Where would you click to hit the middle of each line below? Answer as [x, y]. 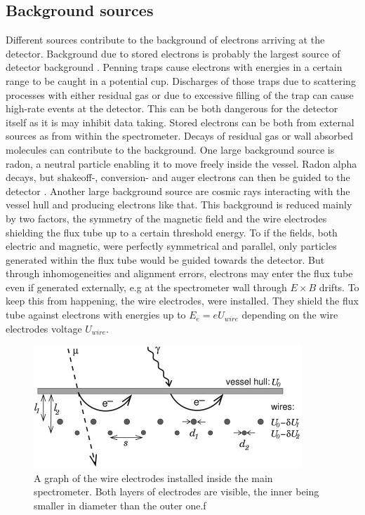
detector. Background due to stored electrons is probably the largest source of [173, 53]
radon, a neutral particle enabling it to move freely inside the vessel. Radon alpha [181, 163]
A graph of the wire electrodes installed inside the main [153, 477]
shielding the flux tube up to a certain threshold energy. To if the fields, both [172, 232]
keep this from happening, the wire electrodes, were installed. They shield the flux [182, 301]
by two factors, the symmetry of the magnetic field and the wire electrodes [166, 218]
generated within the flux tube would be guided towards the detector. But [165, 259]
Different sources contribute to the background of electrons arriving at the [165, 40]
